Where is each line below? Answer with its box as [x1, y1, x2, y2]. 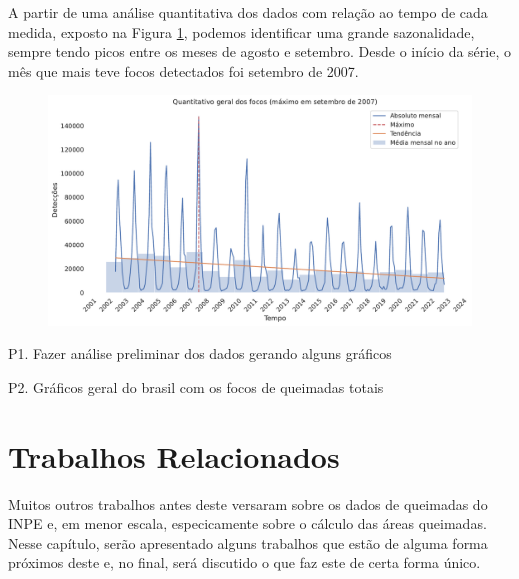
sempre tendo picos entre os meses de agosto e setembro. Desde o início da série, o [8, 41, 511, 62]
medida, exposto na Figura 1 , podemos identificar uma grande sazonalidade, [8, 21, 475, 42]
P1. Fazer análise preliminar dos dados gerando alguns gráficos [8, 343, 392, 364]
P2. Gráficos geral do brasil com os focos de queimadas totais [8, 376, 384, 397]
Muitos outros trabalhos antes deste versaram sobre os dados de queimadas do [8, 493, 488, 514]
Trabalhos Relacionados [8, 435, 340, 476]
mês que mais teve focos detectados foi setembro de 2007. [8, 60, 359, 81]
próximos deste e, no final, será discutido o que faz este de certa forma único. [8, 552, 481, 573]
